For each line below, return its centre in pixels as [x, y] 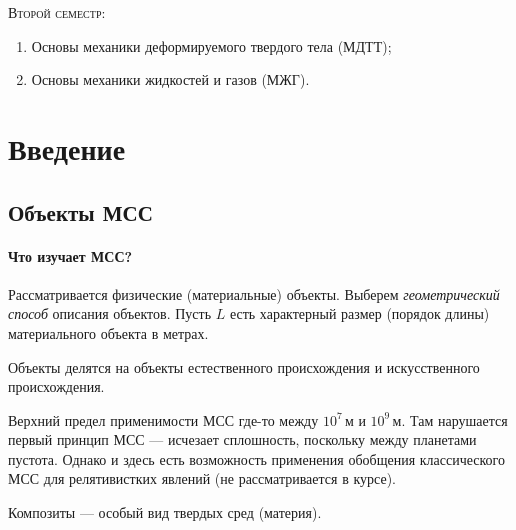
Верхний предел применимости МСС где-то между [163, 419]
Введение [67, 147]
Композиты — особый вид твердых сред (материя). [165, 512]
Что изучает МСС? [70, 255]
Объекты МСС [80, 211]
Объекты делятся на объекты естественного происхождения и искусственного [244, 366]
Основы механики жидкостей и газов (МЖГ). [170, 79]
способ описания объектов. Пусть [110, 313]
